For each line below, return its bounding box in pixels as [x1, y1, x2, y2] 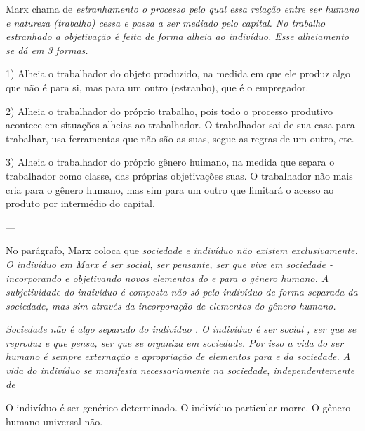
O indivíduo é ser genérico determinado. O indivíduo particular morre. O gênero [6, 400, 351, 415]
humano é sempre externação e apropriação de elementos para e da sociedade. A [6, 349, 351, 364]
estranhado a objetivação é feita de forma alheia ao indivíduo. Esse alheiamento [6, 29, 349, 44]
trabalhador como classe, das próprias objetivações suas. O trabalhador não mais [6, 168, 353, 183]
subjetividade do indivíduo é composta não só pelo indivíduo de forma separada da [6, 284, 358, 299]
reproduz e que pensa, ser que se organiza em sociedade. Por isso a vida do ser [6, 335, 344, 350]
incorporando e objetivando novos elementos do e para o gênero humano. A [6, 270, 329, 285]
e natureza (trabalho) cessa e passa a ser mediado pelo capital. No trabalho [6, 15, 326, 29]
